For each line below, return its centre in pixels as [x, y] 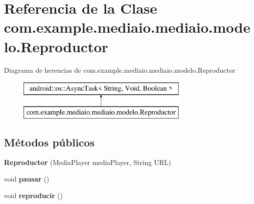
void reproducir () [34, 195]
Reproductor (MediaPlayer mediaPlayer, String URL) [88, 162]
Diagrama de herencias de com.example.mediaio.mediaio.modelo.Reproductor [120, 70]
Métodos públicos [49, 142]
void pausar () [27, 179]
